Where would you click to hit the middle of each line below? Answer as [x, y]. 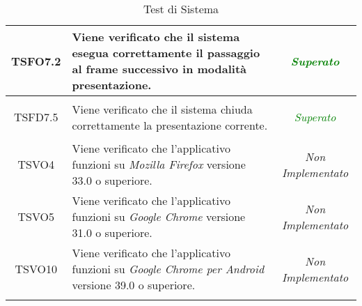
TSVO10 [36, 269]
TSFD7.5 [36, 117]
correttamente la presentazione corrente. [170, 125]
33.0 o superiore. [112, 180]
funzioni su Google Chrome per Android [168, 269]
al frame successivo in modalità [159, 69]
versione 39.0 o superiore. [134, 285]
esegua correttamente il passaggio [166, 53]
